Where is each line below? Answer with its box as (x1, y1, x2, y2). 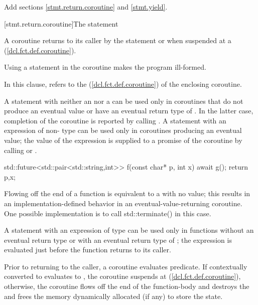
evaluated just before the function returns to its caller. (4, 244, 171, 255)
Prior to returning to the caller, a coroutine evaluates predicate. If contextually (4, 261, 247, 271)
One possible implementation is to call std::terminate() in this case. (4, 208, 211, 218)
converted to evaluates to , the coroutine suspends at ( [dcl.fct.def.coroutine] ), (4, 271, 241, 281)
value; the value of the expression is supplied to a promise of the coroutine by (4, 134, 242, 145)
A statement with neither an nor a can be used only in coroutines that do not (4, 95, 243, 106)
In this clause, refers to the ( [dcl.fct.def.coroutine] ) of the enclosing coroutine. (4, 78, 242, 89)
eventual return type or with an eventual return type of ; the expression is (4, 234, 232, 245)
